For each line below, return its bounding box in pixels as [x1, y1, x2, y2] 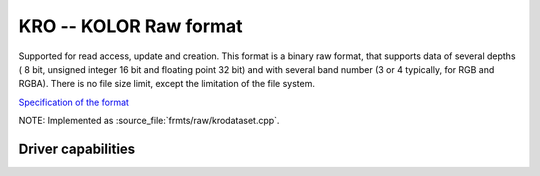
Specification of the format [18, 96, 130, 108]
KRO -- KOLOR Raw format [18, 15, 244, 37]
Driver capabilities [18, 140, 136, 157]
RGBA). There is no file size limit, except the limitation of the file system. [18, 78, 315, 90]
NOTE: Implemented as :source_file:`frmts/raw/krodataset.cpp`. [18, 115, 280, 127]
